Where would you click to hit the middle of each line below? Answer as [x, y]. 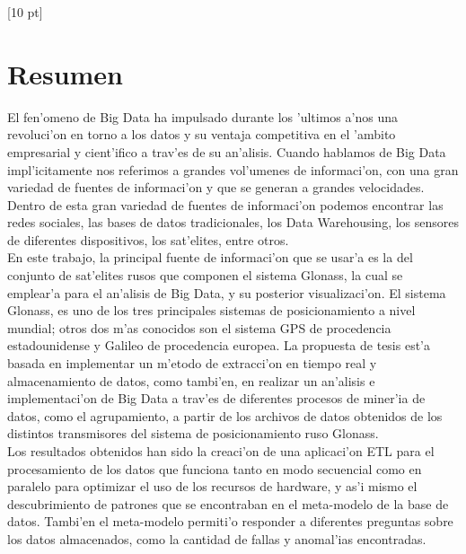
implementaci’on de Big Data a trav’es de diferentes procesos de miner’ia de [216, 398]
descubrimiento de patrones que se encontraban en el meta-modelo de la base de [228, 503]
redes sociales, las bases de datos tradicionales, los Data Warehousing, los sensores [233, 222]
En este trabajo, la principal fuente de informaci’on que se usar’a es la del [210, 257]
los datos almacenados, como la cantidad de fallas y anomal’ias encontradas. [217, 538]
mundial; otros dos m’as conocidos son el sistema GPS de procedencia [199, 327]
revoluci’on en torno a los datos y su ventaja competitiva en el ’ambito [202, 134]
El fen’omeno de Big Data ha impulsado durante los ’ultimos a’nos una [202, 116]
